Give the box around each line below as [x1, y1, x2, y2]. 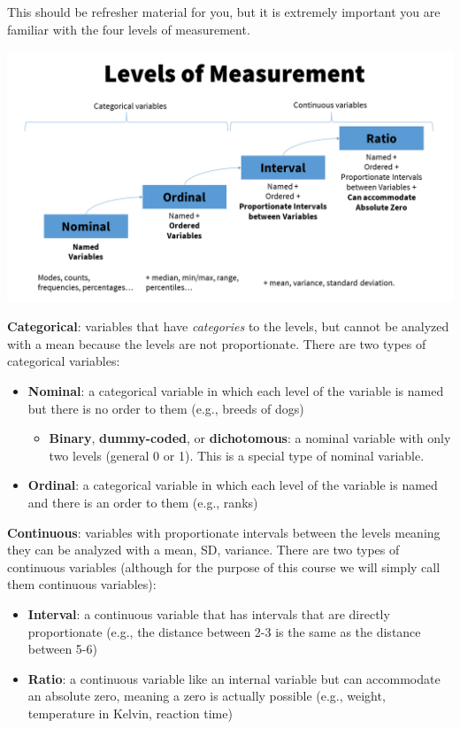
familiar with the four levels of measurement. [7, 19, 250, 38]
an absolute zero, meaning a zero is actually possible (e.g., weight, [27, 686, 386, 705]
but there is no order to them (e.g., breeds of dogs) [27, 399, 304, 417]
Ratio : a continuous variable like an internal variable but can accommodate [27, 669, 441, 687]
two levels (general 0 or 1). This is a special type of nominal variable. [49, 446, 425, 464]
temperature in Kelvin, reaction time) [27, 703, 233, 722]
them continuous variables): [7, 575, 157, 593]
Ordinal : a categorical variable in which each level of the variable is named [27, 476, 438, 494]
